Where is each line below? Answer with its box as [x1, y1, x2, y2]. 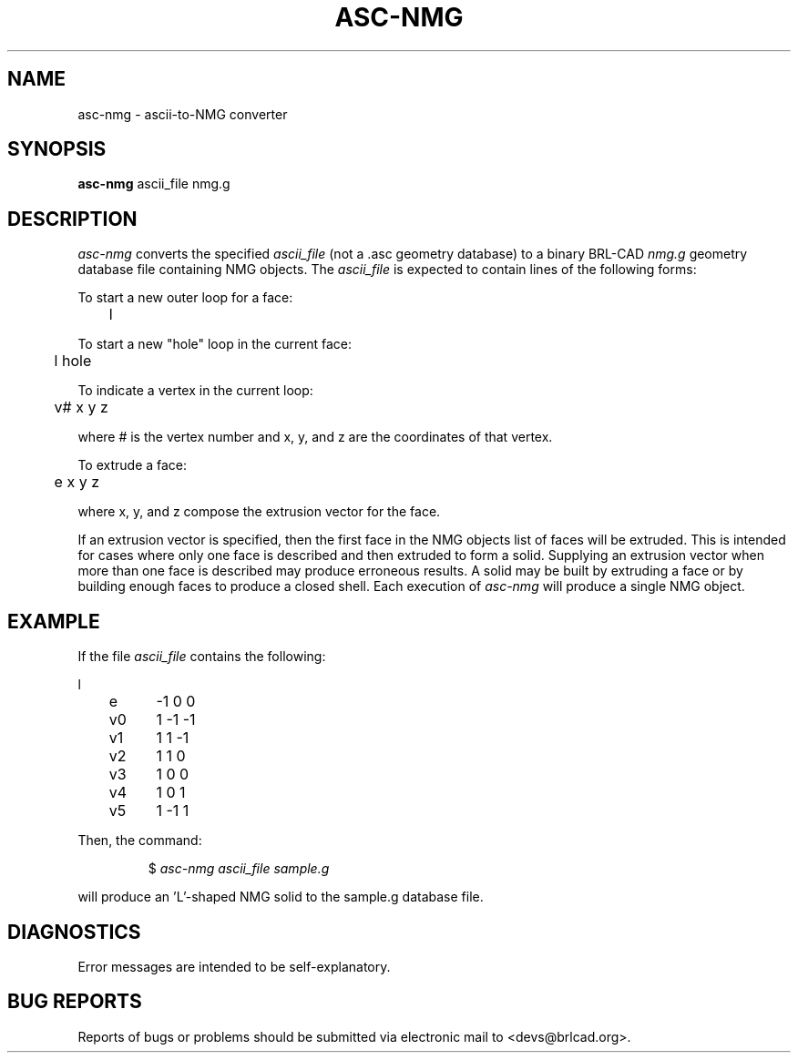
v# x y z [54, 398, 108, 417]
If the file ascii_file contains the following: [77, 648, 326, 665]
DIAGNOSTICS [7, 920, 141, 943]
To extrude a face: [77, 457, 188, 474]
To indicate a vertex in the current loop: [77, 382, 313, 399]
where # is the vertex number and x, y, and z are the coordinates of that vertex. [77, 429, 553, 445]
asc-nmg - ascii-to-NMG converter [77, 106, 288, 122]
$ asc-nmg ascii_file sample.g [148, 861, 330, 877]
